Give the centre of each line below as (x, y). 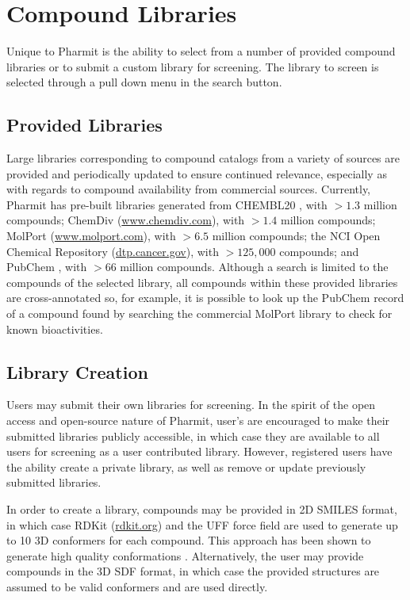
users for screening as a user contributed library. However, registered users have (199, 451)
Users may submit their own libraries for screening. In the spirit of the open (191, 405)
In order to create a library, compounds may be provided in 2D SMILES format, (202, 509)
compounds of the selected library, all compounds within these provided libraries (202, 282)
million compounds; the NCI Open (296, 236)
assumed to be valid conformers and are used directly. (137, 586)
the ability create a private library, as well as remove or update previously (186, 466)
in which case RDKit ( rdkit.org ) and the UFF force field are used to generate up (202, 524)
